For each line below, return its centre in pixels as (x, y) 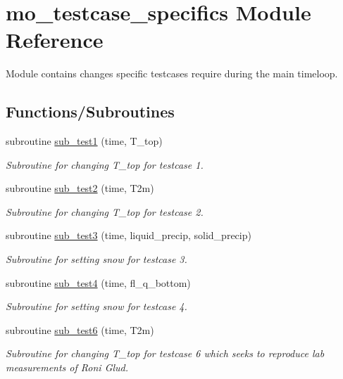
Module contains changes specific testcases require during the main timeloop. (172, 73)
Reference (55, 40)
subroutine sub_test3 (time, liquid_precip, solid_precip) (129, 235)
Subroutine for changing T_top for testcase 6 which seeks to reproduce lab (165, 353)
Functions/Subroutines (90, 111)
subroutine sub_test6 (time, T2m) (80, 329)
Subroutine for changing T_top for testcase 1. (105, 164)
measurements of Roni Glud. (67, 367)
